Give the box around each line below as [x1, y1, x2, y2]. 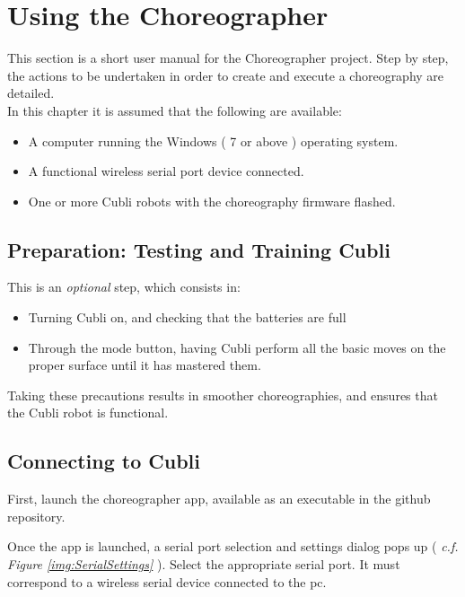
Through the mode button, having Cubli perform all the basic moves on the [28, 338, 446, 356]
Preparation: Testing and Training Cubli [7, 235, 390, 263]
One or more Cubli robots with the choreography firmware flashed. [28, 191, 396, 210]
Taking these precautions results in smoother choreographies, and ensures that [7, 385, 438, 404]
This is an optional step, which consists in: [7, 277, 241, 296]
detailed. [7, 83, 55, 102]
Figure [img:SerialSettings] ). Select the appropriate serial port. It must [7, 555, 400, 574]
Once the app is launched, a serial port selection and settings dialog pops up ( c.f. [7, 537, 459, 556]
